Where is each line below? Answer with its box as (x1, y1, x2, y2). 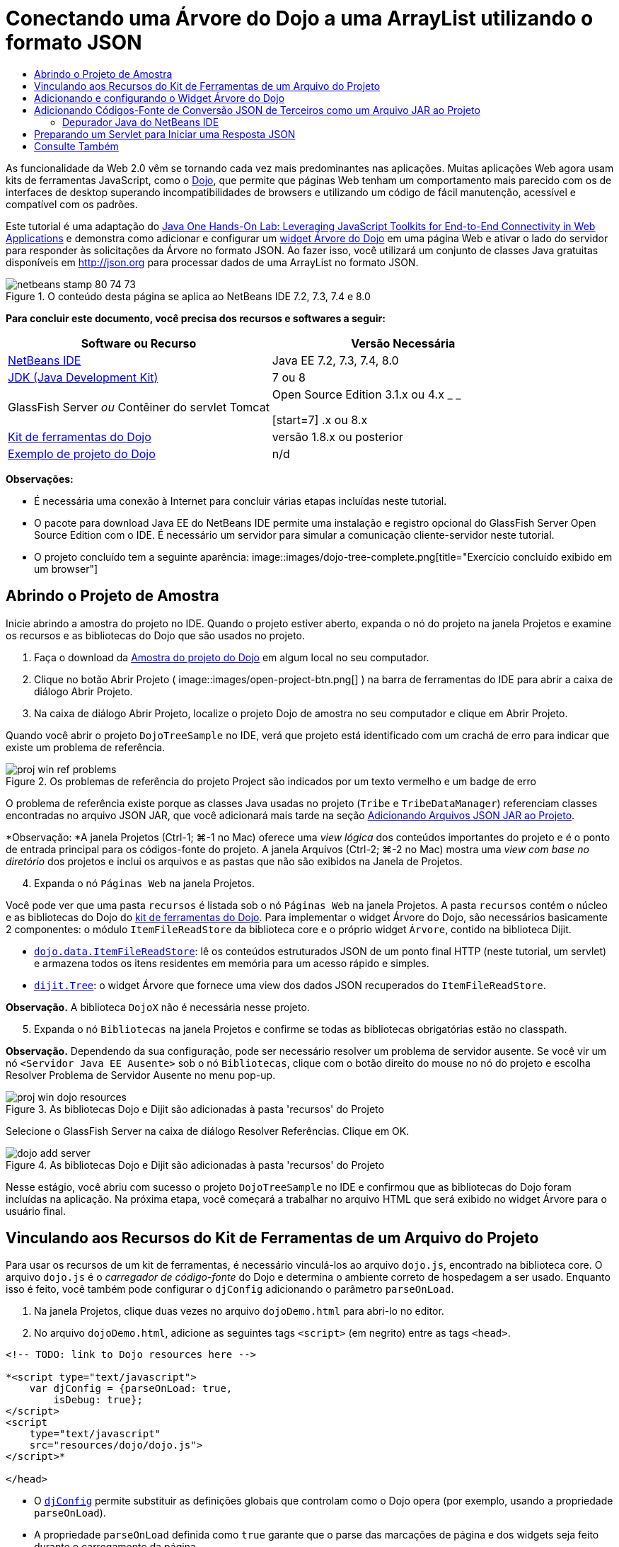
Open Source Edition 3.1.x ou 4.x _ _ (272, 387, 461, 401)
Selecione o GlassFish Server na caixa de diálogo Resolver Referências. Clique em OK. (6, 1124, 410, 1137)
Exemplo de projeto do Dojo (8, 446, 156, 461)
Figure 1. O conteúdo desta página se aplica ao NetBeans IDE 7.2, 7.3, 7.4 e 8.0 (6, 290, 371, 302)
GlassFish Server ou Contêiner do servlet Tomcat (8, 399, 270, 414)
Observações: (6, 472, 74, 485)
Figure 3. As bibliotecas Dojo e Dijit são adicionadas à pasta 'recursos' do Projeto (6, 1102, 384, 1115)
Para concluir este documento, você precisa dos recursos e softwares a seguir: (6, 312, 386, 324)
